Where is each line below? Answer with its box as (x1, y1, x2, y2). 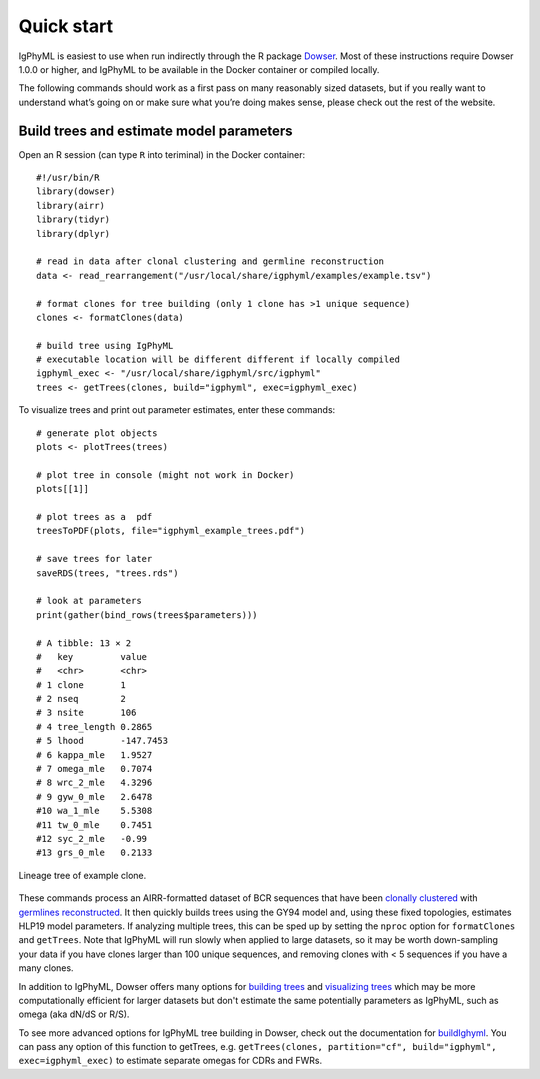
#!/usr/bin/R (36, 172, 100, 184)
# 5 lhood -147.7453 (36, 735, 169, 747)
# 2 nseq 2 (36, 693, 127, 705)
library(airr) (36, 200, 105, 211)
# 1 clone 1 (36, 679, 127, 690)
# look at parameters (36, 595, 142, 607)
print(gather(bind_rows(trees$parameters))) (36, 609, 259, 620)
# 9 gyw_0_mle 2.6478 (36, 791, 153, 802)
